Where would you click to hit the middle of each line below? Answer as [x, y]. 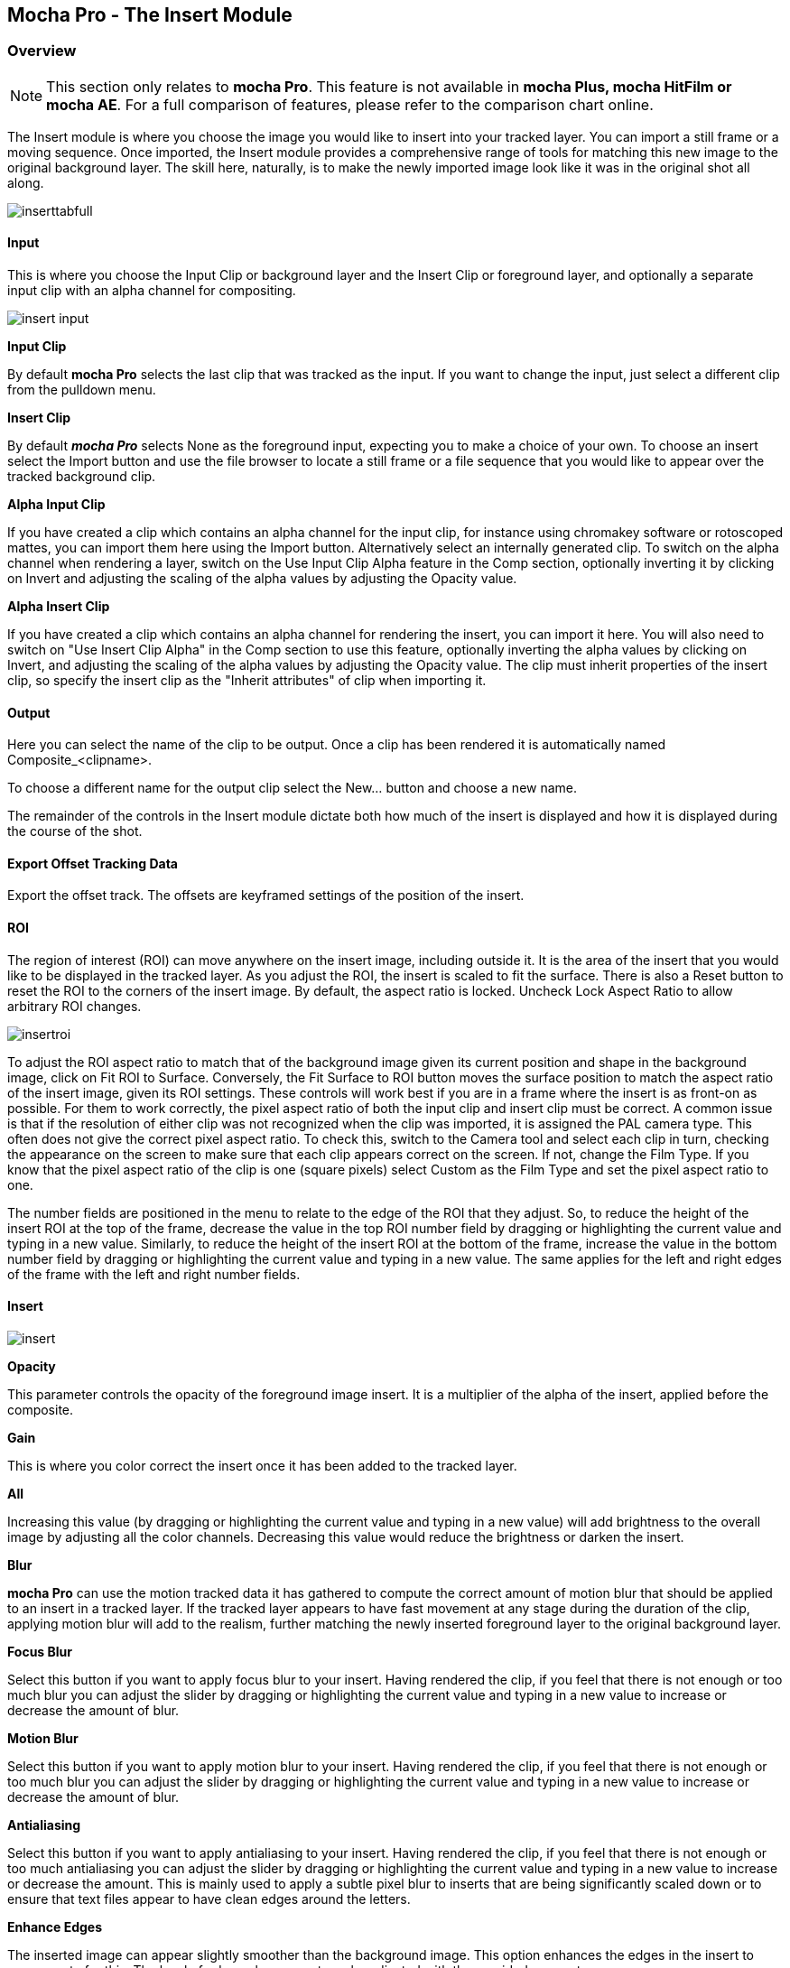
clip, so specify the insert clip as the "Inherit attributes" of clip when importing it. [247, 681]
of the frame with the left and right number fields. [154, 1274]
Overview [42, 51]
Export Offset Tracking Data [93, 863]
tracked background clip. [82, 477]
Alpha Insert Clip [59, 607]
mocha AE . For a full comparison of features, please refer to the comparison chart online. [350, 104]
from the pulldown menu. [82, 390]
